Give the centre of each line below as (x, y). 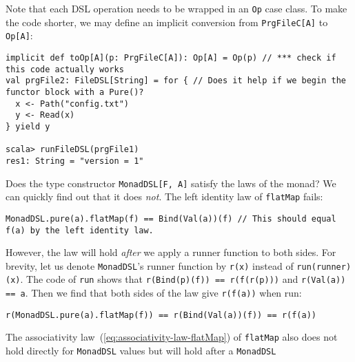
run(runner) (324, 267)
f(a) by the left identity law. (80, 230)
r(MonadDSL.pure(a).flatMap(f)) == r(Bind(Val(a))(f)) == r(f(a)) (161, 315)
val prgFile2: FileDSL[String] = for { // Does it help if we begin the (176, 81)
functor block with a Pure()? (75, 92)
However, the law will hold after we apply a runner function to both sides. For (171, 252)
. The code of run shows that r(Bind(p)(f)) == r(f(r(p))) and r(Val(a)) (183, 279)
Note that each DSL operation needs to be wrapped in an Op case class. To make (176, 8)
